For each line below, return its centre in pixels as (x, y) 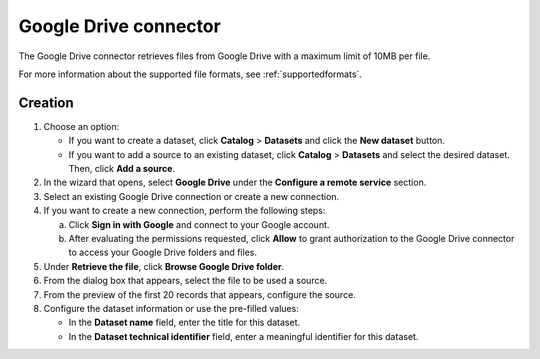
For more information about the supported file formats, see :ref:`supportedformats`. (190, 74)
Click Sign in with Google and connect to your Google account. (199, 224)
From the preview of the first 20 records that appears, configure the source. (200, 294)
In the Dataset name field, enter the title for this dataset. (184, 322)
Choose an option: (81, 126)
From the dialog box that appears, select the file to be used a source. (185, 281)
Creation (46, 102)
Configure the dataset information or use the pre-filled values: (171, 308)
